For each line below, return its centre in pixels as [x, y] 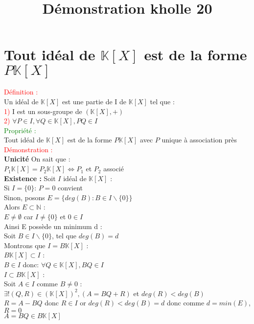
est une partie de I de [94, 101]
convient [70, 188]
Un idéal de [21, 101]
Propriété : [20, 130]
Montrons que [25, 245]
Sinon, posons [24, 197]
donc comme [185, 303]
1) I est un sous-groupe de [43, 111]
